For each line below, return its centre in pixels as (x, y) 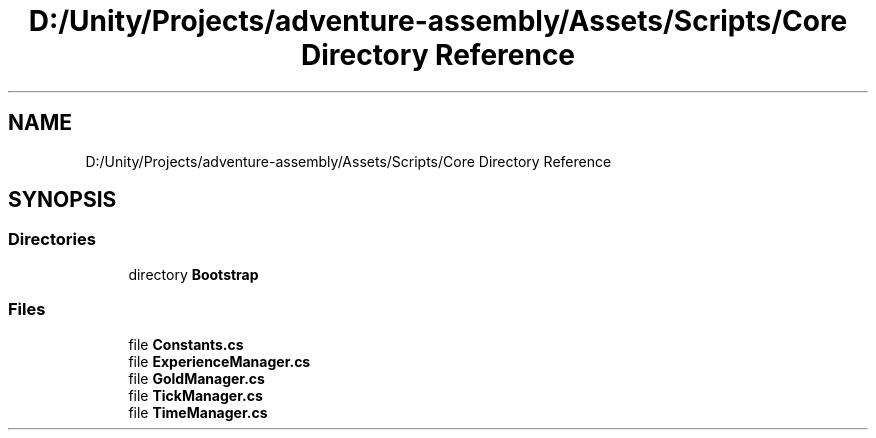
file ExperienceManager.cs (219, 361)
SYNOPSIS (62, 200)
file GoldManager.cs (196, 378)
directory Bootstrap (193, 274)
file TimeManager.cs (198, 412)
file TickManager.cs (195, 395)
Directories (52, 239)
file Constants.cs (186, 344)
